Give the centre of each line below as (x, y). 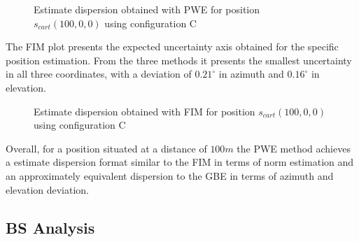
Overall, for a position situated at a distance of (106, 148)
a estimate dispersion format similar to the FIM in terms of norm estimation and (180, 162)
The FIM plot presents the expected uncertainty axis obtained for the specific (172, 47)
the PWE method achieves (294, 148)
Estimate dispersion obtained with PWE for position (147, 9)
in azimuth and (251, 74)
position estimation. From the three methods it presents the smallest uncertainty (179, 60)
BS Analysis (50, 227)
